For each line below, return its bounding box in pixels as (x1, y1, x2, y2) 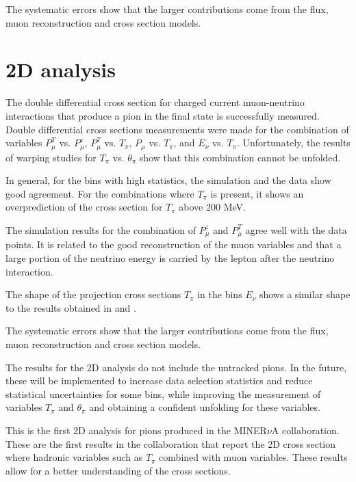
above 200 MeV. (179, 200, 246, 214)
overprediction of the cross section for (5, 200, 163, 214)
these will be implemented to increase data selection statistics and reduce (5, 373, 313, 388)
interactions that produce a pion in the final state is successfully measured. (5, 108, 320, 122)
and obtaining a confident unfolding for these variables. (89, 400, 320, 414)
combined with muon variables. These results (159, 450, 348, 464)
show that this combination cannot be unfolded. (139, 150, 341, 164)
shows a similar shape (259, 287, 351, 302)
